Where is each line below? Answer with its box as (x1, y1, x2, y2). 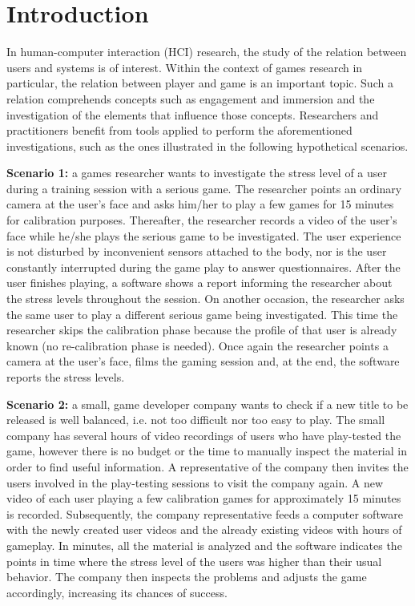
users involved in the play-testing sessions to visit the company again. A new (6, 474, 384, 491)
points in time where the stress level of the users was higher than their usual (6, 552, 382, 569)
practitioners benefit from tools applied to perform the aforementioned (6, 122, 353, 139)
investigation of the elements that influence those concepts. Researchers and (6, 106, 379, 123)
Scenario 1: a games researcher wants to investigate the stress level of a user (6, 164, 388, 181)
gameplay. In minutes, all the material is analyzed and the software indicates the (6, 536, 402, 553)
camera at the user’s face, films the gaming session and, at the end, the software (6, 353, 400, 370)
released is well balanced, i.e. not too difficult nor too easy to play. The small (6, 411, 385, 428)
